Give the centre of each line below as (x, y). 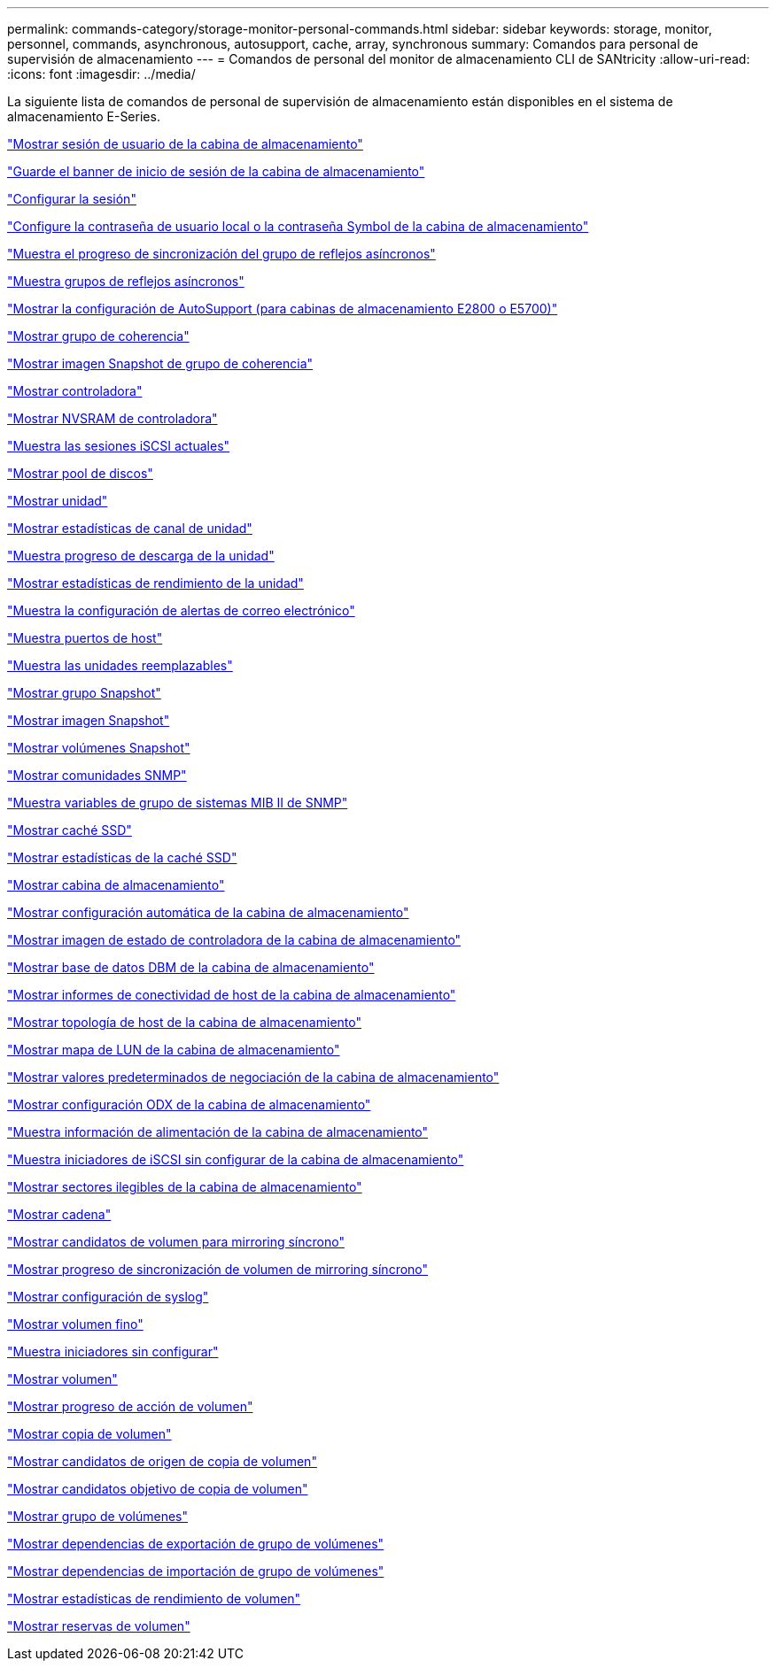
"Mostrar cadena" (59, 1214)
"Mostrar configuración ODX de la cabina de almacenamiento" (189, 1104)
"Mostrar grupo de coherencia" (98, 336)
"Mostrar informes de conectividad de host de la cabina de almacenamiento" (232, 995)
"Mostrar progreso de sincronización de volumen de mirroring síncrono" (218, 1269)
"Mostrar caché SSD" (70, 830)
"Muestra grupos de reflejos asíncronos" (126, 281)
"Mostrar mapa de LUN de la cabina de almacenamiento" (174, 1050)
